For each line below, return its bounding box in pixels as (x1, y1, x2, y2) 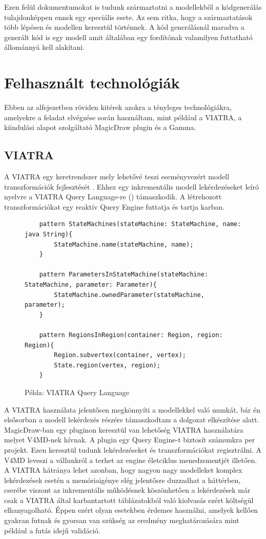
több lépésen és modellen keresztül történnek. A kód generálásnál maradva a (4, 22, 244, 32)
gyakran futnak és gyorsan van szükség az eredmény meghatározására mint (4, 515, 239, 526)
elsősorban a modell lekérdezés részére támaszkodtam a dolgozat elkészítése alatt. (4, 414, 259, 425)
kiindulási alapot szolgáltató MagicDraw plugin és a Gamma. (4, 122, 196, 133)
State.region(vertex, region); (54, 361, 160, 369)
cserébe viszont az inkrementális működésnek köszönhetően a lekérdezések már (4, 485, 251, 495)
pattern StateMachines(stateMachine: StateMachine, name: (39, 220, 241, 228)
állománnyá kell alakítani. (4, 42, 85, 52)
